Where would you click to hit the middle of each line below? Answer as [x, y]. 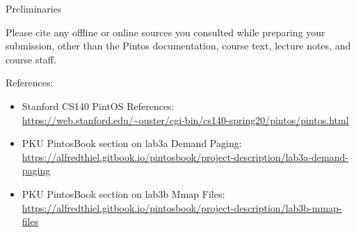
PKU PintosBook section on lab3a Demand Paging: [132, 143]
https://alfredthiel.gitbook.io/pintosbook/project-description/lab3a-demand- [185, 156]
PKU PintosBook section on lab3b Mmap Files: [123, 193]
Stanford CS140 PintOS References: [98, 106]
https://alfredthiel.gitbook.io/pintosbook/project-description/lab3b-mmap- [182, 207]
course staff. [31, 59]
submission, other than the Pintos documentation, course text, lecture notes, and [178, 46]
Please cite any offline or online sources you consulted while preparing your [165, 32]
